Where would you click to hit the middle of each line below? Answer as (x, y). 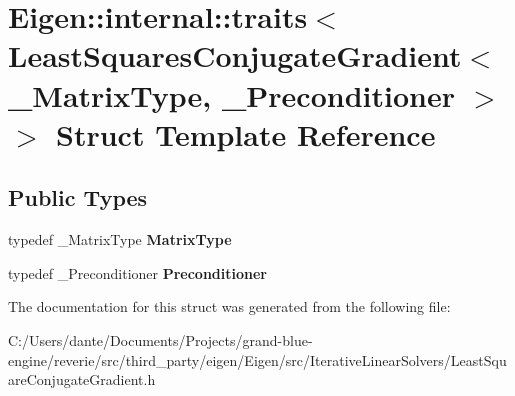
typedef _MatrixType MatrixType (120, 239)
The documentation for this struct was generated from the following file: (229, 306)
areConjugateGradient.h (82, 379)
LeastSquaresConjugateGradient (235, 55)
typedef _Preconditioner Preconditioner (138, 272)
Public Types (78, 197)
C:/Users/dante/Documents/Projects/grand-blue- (160, 339)
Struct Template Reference (246, 133)
